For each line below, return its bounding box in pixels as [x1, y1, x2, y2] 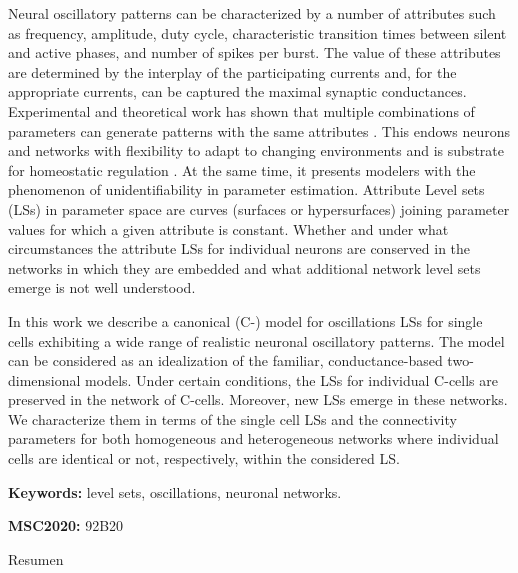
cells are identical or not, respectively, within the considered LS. [8, 448, 400, 469]
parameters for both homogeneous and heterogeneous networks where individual [8, 428, 499, 449]
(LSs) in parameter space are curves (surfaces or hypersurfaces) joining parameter [8, 198, 510, 219]
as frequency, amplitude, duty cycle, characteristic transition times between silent [8, 22, 507, 43]
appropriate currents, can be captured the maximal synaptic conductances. [8, 81, 467, 102]
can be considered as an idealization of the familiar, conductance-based [8, 350, 443, 371]
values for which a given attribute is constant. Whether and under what [8, 218, 449, 239]
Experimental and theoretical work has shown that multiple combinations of [8, 100, 475, 121]
